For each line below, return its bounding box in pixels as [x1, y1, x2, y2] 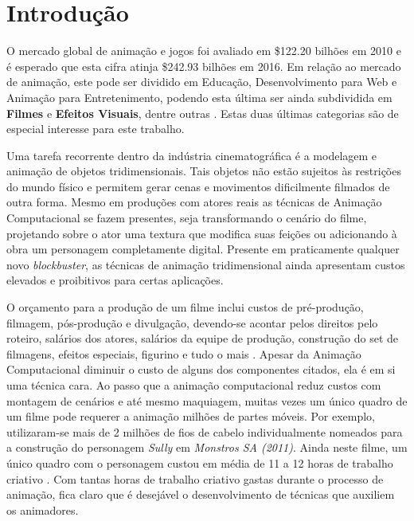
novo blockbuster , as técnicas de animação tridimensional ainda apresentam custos [6, 256, 405, 272]
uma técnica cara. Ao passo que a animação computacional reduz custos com [6, 377, 381, 393]
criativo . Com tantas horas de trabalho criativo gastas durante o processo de [6, 470, 384, 487]
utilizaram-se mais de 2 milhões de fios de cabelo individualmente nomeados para [6, 423, 403, 440]
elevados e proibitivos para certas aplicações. [6, 272, 224, 288]
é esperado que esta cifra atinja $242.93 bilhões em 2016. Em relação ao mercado [6, 57, 401, 74]
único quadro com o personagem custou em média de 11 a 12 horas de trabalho [6, 454, 393, 471]
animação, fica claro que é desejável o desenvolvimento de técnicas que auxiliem [6, 486, 395, 503]
